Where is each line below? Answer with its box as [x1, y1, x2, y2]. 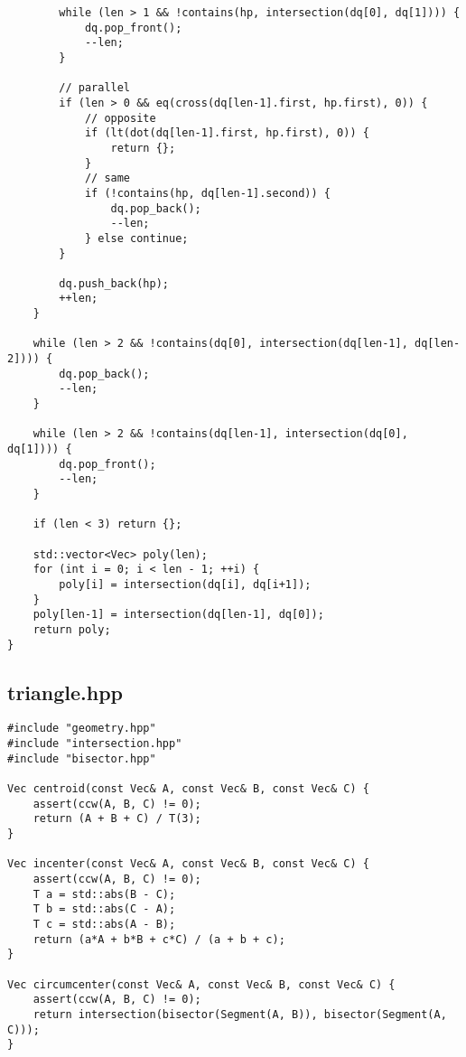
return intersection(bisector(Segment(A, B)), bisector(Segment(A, [33, 1007, 447, 1021]
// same [84, 172, 131, 185]
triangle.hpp [7, 678, 123, 706]
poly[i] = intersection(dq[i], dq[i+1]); [59, 577, 312, 591]
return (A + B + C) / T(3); [33, 812, 201, 826]
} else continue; [84, 231, 189, 245]
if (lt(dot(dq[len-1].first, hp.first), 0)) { [84, 126, 369, 140]
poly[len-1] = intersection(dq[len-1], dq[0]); [33, 608, 324, 622]
